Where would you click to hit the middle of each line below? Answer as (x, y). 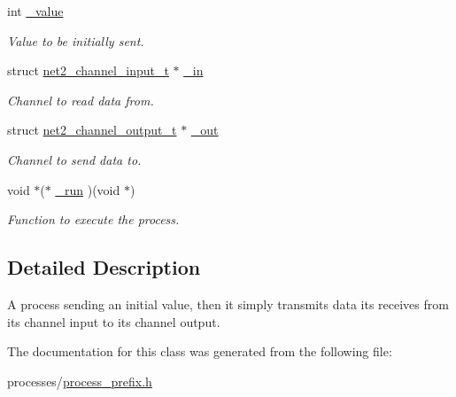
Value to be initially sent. (76, 40)
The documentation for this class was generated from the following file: (200, 351)
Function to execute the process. (93, 219)
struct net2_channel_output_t (92, 130)
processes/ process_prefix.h (80, 381)
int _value (35, 11)
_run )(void (88, 189)
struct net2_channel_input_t (88, 70)
